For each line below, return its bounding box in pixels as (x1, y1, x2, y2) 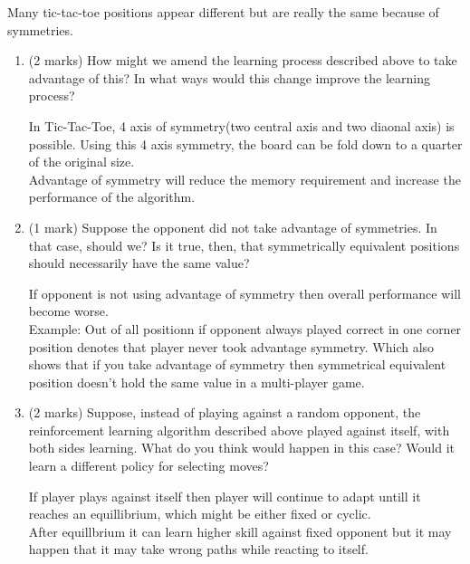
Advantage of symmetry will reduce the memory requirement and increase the (28, 169, 461, 188)
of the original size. (28, 152, 135, 171)
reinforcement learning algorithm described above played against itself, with (28, 420, 450, 439)
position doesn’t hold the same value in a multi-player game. (28, 372, 365, 391)
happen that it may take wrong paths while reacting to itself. (28, 540, 369, 559)
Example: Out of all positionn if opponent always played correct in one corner (28, 319, 462, 338)
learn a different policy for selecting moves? (28, 456, 269, 475)
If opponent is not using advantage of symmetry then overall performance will (28, 283, 461, 302)
